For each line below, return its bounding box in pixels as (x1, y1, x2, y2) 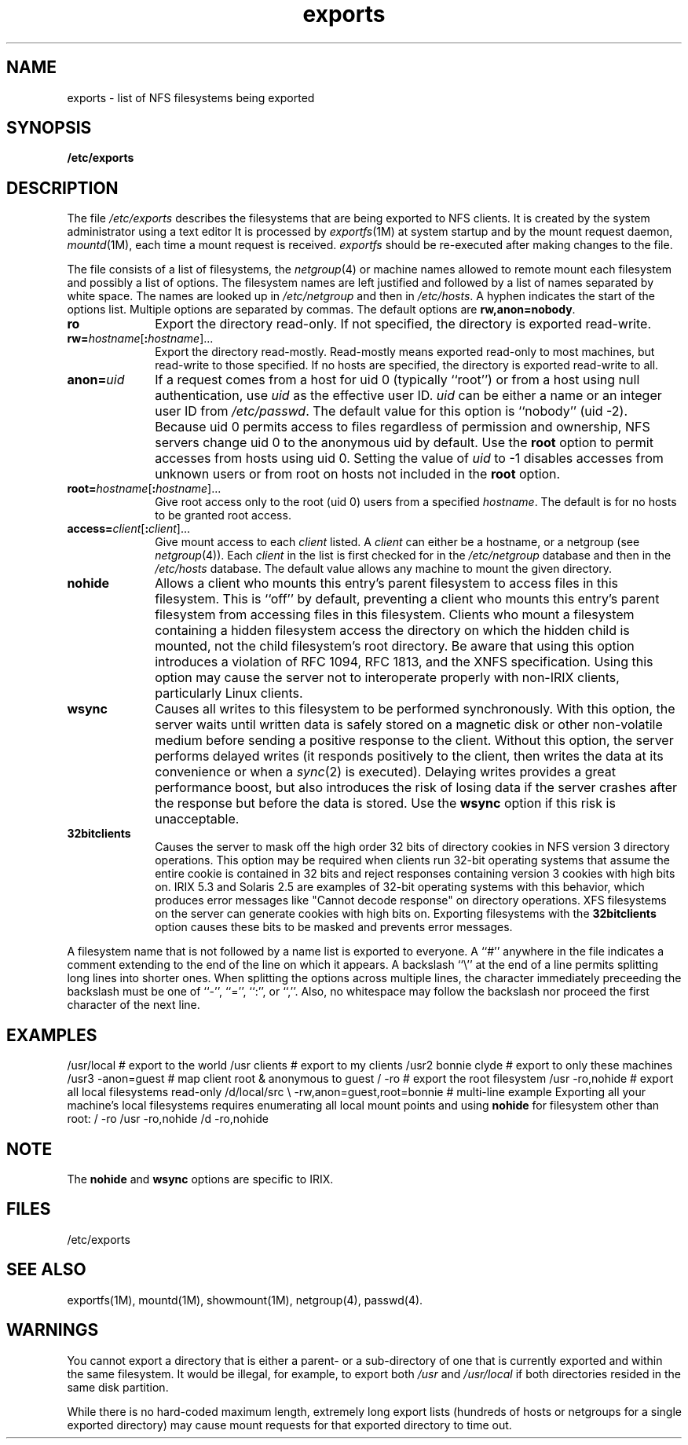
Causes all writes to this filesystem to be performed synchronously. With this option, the (155, 701, 675, 717)
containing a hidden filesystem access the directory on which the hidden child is (155, 622, 630, 639)
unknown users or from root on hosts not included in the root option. (155, 466, 561, 482)
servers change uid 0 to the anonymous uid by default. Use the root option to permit (155, 435, 653, 451)
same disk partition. (67, 1380, 169, 1394)
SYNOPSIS (6, 118, 92, 138)
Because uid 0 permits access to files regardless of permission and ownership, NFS (155, 419, 650, 435)
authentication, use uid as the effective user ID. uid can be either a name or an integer (155, 387, 662, 404)
